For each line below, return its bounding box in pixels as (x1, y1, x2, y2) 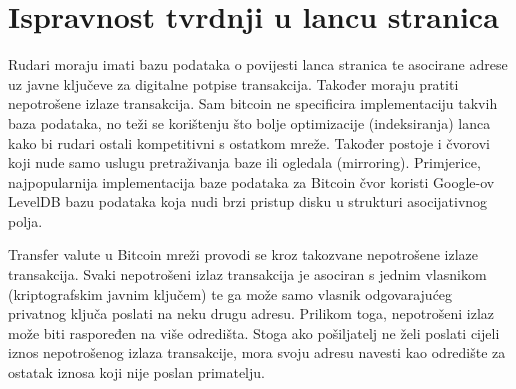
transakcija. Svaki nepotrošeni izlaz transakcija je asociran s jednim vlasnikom (8, 264, 487, 285)
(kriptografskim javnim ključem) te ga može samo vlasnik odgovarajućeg (8, 283, 453, 304)
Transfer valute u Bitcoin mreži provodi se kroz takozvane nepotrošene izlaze (8, 244, 479, 265)
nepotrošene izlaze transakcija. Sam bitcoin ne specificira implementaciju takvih (8, 93, 498, 114)
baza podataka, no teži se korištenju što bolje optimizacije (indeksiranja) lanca (8, 112, 491, 133)
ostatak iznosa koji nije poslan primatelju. (8, 362, 265, 383)
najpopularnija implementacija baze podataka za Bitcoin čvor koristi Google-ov (8, 171, 495, 192)
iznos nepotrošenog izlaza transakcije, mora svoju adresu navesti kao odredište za (8, 342, 506, 363)
